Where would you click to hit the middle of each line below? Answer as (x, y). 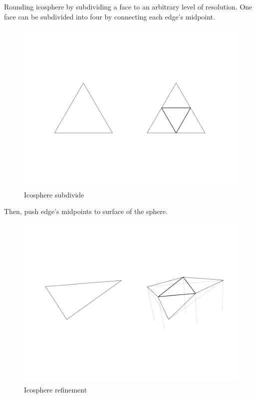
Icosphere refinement (56, 389)
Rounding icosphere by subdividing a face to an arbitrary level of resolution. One (128, 6)
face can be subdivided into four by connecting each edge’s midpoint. (110, 16)
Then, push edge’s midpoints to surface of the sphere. (86, 211)
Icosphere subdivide (54, 194)
